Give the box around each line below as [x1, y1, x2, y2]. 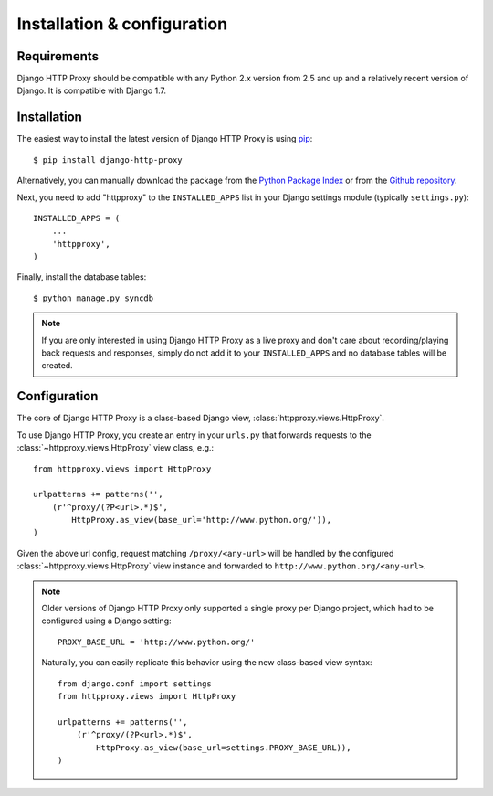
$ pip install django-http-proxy [33, 154, 183, 165]
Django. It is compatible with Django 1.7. [16, 85, 166, 96]
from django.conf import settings [58, 678, 212, 689]
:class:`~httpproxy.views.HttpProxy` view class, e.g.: [16, 442, 215, 453]
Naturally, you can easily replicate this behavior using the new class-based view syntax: [41, 657, 373, 668]
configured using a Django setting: [41, 615, 173, 626]
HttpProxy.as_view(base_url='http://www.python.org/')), [71, 515, 332, 525]
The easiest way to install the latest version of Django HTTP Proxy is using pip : [16, 133, 313, 144]
